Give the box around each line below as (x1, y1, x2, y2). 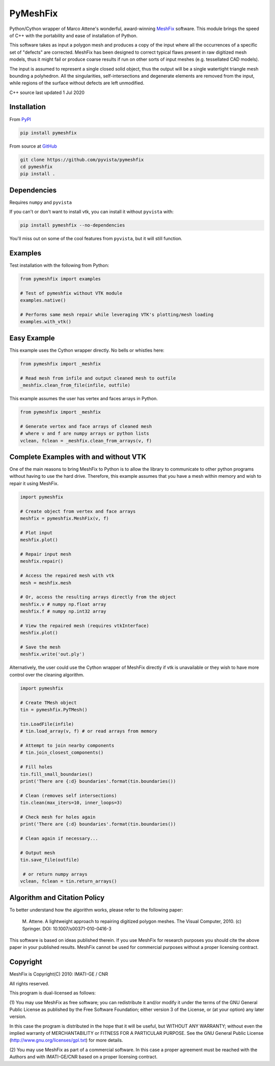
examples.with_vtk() (20, 319, 71, 325)
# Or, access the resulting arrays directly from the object (20, 594, 176, 600)
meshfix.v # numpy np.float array (20, 601, 106, 607)
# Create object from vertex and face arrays (20, 508, 136, 514)
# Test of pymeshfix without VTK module (20, 290, 122, 296)
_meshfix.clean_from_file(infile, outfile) (20, 382, 131, 388)
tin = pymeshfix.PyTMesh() (20, 707, 88, 712)
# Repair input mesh (20, 551, 71, 557)
